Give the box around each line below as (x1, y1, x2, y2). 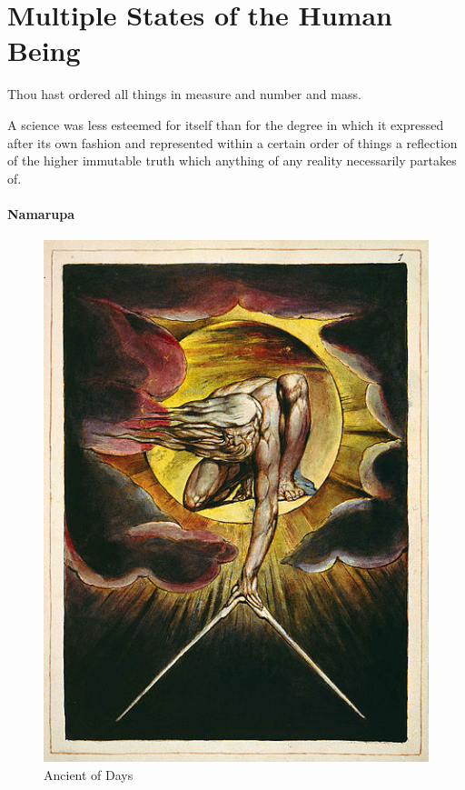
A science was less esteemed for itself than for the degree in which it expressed (7, 115, 444, 134)
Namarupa (7, 204, 75, 223)
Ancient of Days (44, 765, 134, 784)
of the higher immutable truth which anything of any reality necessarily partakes (7, 151, 457, 170)
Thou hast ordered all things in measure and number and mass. (7, 85, 361, 104)
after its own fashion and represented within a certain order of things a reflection (7, 133, 458, 152)
